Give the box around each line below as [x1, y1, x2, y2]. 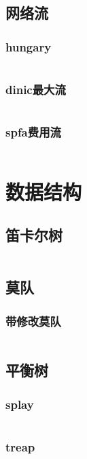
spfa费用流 [5, 123, 61, 141]
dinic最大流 [5, 80, 66, 97]
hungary [5, 38, 52, 55]
